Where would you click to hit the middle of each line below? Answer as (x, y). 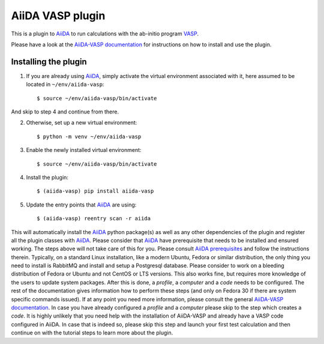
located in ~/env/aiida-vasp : (65, 85)
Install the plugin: (47, 177)
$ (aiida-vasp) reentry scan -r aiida (94, 219)
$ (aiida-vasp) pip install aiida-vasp (95, 191)
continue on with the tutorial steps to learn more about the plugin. (92, 333)
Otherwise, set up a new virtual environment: (82, 122)
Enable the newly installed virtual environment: (84, 150)
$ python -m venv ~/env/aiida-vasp (89, 136)
